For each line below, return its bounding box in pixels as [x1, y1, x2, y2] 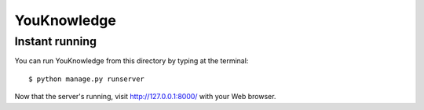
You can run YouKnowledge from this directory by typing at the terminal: [14, 56, 249, 66]
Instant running [14, 34, 97, 48]
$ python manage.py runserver [28, 74, 145, 83]
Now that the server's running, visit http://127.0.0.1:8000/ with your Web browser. [14, 92, 276, 101]
